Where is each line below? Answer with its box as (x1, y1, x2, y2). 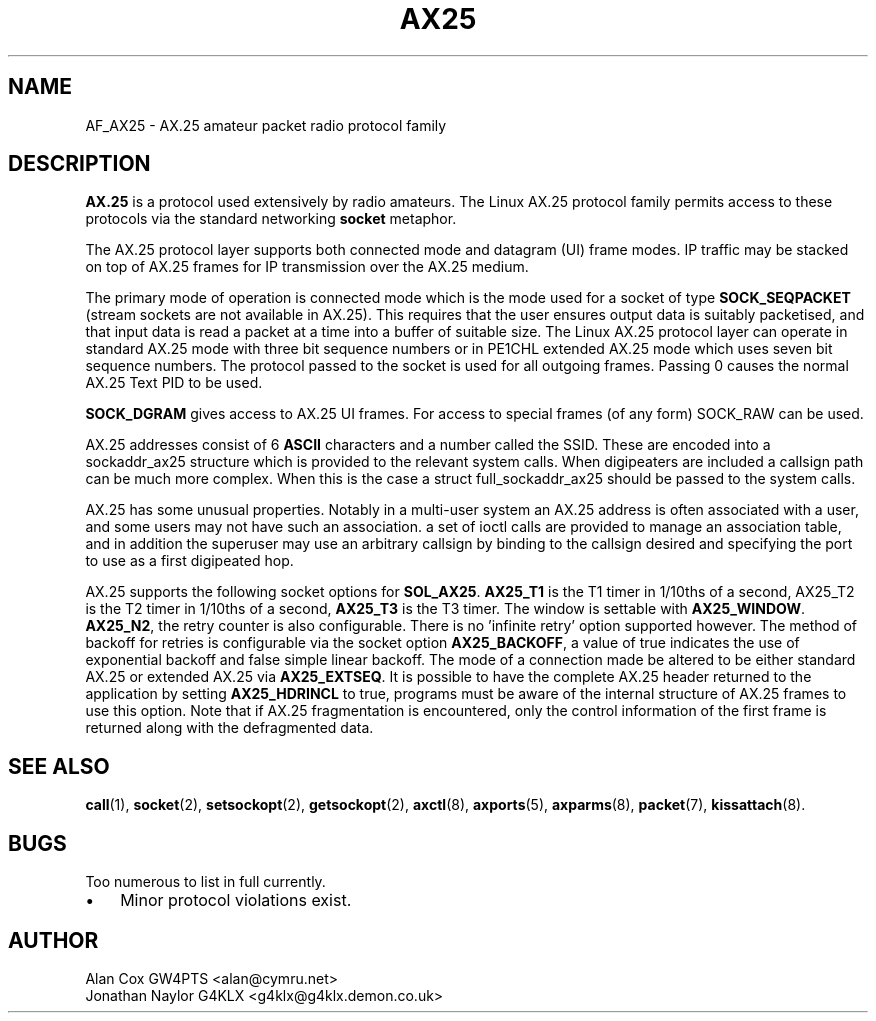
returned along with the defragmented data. (85, 719, 374, 737)
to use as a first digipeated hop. (85, 552, 294, 570)
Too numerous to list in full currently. (85, 873, 326, 891)
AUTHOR (8, 927, 99, 953)
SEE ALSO (8, 753, 110, 779)
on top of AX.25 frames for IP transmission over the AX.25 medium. (85, 258, 529, 276)
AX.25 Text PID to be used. (85, 374, 263, 392)
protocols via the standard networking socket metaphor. (85, 210, 457, 228)
